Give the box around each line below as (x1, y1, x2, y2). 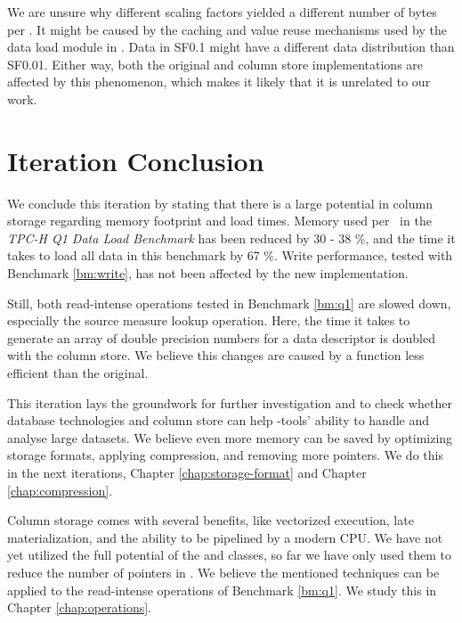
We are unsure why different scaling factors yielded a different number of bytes (7, 3, 437, 20)
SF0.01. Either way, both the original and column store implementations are (7, 54, 424, 73)
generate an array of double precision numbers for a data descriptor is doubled (7, 328, 435, 347)
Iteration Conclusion (7, 142, 264, 178)
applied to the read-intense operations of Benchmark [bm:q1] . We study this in (7, 580, 437, 599)
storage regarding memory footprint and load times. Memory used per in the (7, 211, 432, 230)
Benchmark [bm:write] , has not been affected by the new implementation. (7, 264, 409, 283)
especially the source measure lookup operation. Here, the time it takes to (7, 311, 410, 330)
